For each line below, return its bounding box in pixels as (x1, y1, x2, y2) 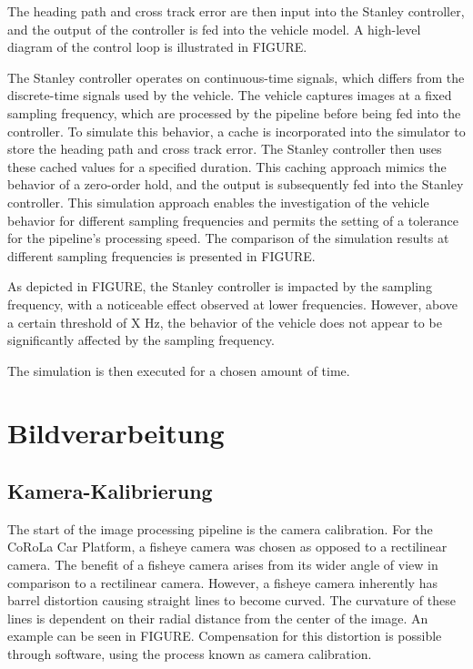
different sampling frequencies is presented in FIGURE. (7, 246, 316, 265)
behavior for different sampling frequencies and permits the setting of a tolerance (7, 210, 458, 229)
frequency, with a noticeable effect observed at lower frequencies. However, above (7, 294, 458, 313)
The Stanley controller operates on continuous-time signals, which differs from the (7, 67, 465, 86)
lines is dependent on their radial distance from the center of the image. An (7, 608, 428, 627)
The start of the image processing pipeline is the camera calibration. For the (7, 519, 433, 538)
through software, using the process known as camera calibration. (7, 644, 372, 664)
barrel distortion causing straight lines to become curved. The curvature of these (7, 591, 456, 610)
